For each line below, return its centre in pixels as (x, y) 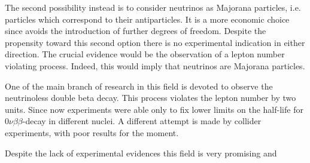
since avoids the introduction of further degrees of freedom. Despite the (136, 31)
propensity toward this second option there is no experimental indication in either (155, 42)
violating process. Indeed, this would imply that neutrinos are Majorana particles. (155, 65)
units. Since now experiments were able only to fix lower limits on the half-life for (154, 109)
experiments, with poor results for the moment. (92, 132)
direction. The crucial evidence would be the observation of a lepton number (145, 54)
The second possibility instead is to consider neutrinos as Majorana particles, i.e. (153, 7)
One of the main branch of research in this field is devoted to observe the (139, 86)
